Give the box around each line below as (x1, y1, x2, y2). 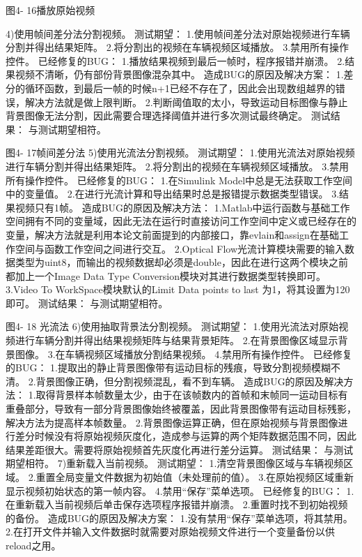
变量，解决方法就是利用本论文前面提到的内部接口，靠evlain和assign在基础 (6, 227, 339, 242)
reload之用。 (6, 537, 61, 552)
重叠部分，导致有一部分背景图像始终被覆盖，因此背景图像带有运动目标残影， (6, 401, 356, 416)
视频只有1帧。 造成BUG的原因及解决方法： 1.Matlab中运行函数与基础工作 (15, 200, 350, 214)
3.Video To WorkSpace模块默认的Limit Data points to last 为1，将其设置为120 (6, 282, 350, 297)
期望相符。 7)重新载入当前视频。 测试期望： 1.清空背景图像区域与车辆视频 (6, 456, 344, 470)
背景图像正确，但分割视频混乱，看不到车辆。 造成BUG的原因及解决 (36, 373, 344, 388)
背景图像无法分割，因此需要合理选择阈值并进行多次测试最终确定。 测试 (6, 108, 331, 123)
